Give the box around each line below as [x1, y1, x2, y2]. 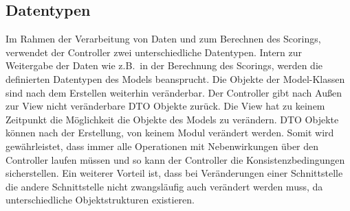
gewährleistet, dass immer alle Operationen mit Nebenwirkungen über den [6, 138, 319, 153]
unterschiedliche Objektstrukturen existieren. [6, 193, 195, 207]
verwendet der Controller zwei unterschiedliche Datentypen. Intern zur [6, 45, 303, 59]
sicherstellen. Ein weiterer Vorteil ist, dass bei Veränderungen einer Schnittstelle [6, 166, 343, 180]
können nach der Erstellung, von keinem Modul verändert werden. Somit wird [6, 125, 334, 140]
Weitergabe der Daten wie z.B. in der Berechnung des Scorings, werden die [6, 58, 323, 73]
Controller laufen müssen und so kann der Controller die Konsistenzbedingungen [6, 152, 345, 166]
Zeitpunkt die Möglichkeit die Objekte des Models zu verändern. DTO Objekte [6, 112, 339, 126]
